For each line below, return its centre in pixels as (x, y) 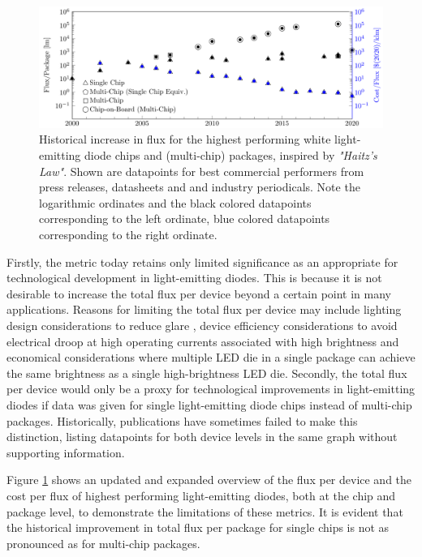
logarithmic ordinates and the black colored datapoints (175, 202)
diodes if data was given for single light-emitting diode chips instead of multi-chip (209, 404)
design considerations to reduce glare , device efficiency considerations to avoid (202, 326)
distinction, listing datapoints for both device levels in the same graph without (202, 437)
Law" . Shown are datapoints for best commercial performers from (202, 171)
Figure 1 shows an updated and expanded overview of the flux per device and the (209, 480)
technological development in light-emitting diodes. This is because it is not (194, 278)
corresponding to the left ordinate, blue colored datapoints (185, 219)
